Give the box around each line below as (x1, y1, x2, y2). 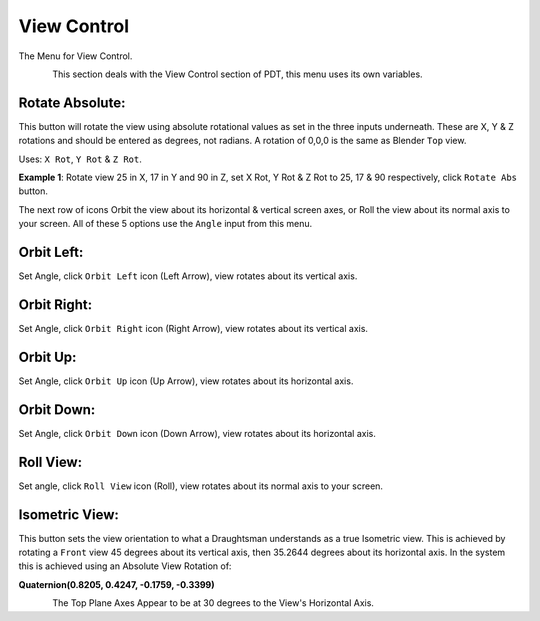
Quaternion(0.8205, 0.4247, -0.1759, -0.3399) (18, 578, 215, 590)
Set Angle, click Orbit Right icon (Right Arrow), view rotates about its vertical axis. (18, 323, 369, 334)
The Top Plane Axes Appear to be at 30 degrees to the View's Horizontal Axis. (52, 597, 375, 609)
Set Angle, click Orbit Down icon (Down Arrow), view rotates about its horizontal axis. (18, 427, 377, 439)
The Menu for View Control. (18, 50, 133, 62)
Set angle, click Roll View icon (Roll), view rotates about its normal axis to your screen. (18, 480, 384, 492)
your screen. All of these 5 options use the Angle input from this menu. (18, 218, 313, 230)
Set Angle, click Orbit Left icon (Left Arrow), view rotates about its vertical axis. (18, 270, 358, 282)
